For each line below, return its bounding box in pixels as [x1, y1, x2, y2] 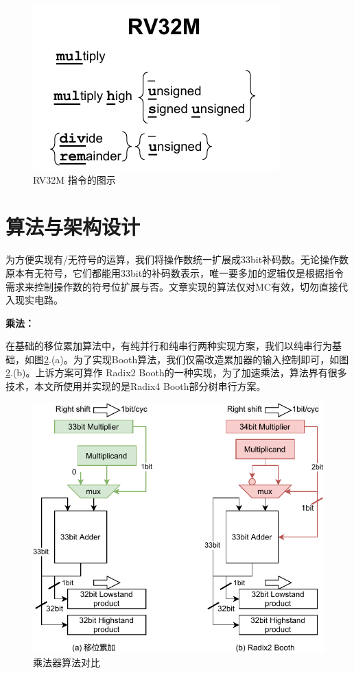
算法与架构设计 [5, 212, 141, 241]
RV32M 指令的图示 [33, 172, 116, 186]
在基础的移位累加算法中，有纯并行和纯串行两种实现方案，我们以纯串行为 [5, 339, 332, 353]
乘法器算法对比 [33, 654, 100, 669]
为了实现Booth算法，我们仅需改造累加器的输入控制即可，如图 [73, 352, 349, 366]
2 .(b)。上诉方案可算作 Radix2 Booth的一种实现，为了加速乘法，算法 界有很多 [5, 365, 347, 380]
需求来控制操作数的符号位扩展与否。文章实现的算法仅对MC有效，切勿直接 [5, 279, 338, 293]
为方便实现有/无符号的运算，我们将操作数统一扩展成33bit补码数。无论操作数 [5, 252, 349, 267]
